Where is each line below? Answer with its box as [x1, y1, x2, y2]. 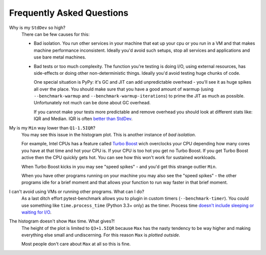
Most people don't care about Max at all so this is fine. [21, 241, 131, 247]
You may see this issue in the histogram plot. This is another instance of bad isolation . [21, 132, 197, 138]
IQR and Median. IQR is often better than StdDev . [33, 116, 133, 122]
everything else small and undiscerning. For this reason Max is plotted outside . [21, 232, 180, 238]
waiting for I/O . [21, 209, 52, 215]
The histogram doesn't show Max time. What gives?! [9, 218, 115, 224]
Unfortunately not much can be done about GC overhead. [33, 100, 151, 106]
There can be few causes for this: [21, 31, 90, 37]
